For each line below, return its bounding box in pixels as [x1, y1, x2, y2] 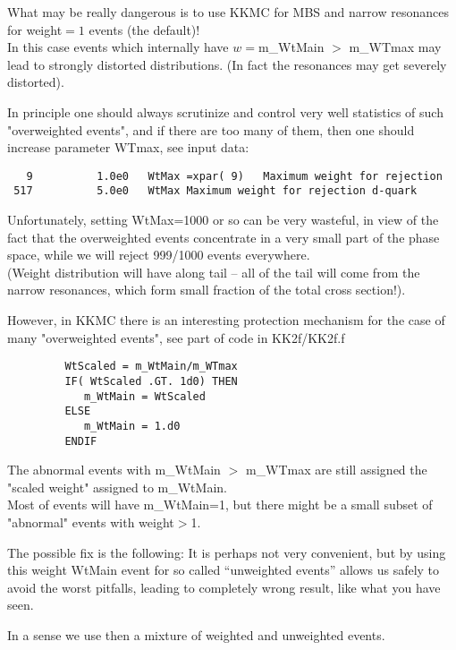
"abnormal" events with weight [7, 512, 174, 531]
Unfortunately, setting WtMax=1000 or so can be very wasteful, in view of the [7, 210, 439, 229]
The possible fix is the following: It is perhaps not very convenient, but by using [7, 543, 446, 561]
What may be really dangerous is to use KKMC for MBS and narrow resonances [7, 3, 449, 21]
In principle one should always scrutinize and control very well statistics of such [7, 102, 443, 121]
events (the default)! [89, 20, 200, 38]
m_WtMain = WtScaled [83, 389, 206, 403]
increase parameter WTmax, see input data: [7, 138, 249, 157]
